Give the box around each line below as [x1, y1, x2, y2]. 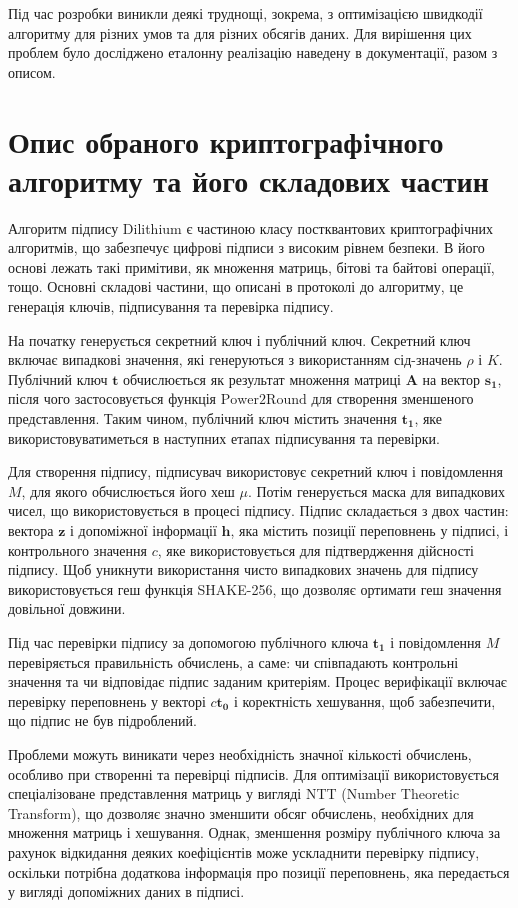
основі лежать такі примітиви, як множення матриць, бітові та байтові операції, [8, 256, 495, 277]
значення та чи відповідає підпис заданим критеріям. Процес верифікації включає [8, 671, 507, 692]
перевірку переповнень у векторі [8, 690, 206, 711]
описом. [8, 61, 56, 82]
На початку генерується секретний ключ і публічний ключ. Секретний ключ [8, 329, 471, 350]
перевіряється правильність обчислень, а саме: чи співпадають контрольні [8, 651, 459, 672]
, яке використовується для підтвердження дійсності [157, 539, 474, 560]
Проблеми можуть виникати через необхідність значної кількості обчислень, [8, 743, 472, 764]
